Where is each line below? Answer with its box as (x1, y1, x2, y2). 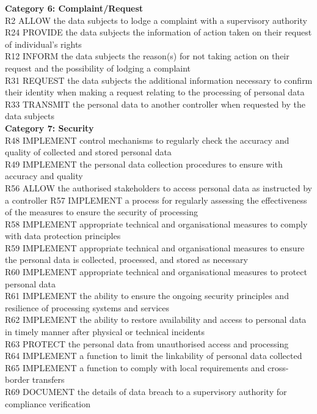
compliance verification (5, 397, 91, 410)
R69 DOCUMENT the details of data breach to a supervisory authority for (5, 385, 287, 397)
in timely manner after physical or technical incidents (5, 325, 205, 338)
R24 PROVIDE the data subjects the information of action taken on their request (5, 26, 312, 39)
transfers (32, 373, 65, 386)
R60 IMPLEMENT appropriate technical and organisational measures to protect (5, 265, 307, 278)
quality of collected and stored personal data (5, 146, 172, 158)
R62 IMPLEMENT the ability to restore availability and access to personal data (5, 313, 307, 326)
